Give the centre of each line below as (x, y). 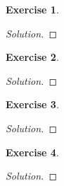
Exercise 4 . (32, 152)
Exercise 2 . (32, 57)
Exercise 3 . (32, 104)
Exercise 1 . (32, 9)
